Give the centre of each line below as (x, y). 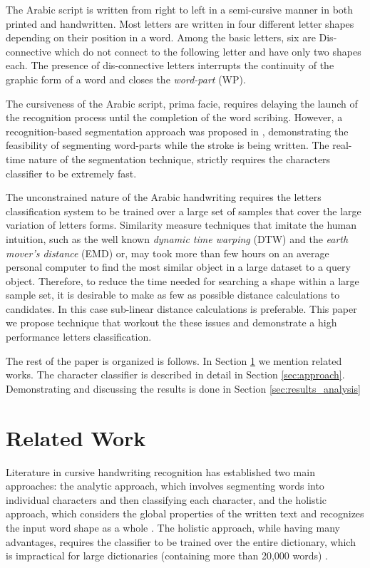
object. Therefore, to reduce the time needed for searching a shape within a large (183, 280)
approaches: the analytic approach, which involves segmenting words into (165, 486)
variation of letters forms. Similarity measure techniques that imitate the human (181, 225)
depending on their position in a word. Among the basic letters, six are (161, 37)
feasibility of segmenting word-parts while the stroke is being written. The (168, 145)
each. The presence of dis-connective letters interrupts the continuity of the (170, 65)
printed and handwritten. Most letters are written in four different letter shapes (180, 23)
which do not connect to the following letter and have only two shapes (208, 51)
